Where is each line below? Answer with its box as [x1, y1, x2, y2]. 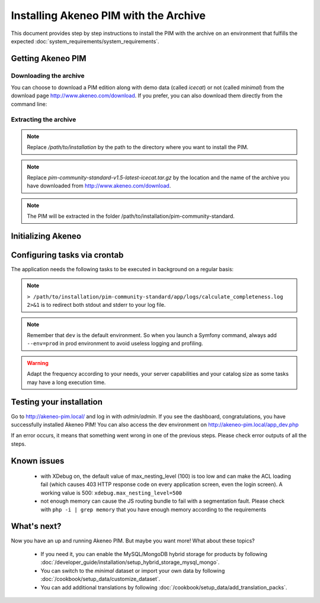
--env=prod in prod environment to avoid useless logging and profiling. [27, 340, 204, 347]
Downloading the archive [11, 71, 85, 80]
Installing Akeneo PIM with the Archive [11, 9, 206, 22]
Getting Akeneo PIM [11, 53, 87, 64]
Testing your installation [11, 397, 103, 407]
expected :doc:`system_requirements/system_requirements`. [11, 37, 159, 45]
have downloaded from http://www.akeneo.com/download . [27, 182, 171, 189]
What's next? [11, 521, 62, 531]
